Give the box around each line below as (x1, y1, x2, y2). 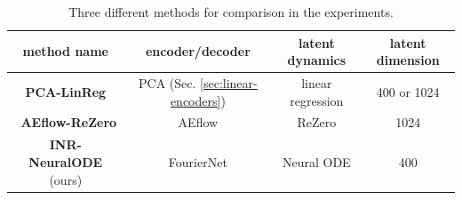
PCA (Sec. (139, 74, 196, 92)
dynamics (287, 51, 346, 69)
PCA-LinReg (25, 82, 107, 100)
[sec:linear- (200, 74, 258, 92)
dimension (376, 51, 440, 69)
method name (22, 42, 108, 60)
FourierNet (168, 152, 227, 171)
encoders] (170, 91, 221, 109)
